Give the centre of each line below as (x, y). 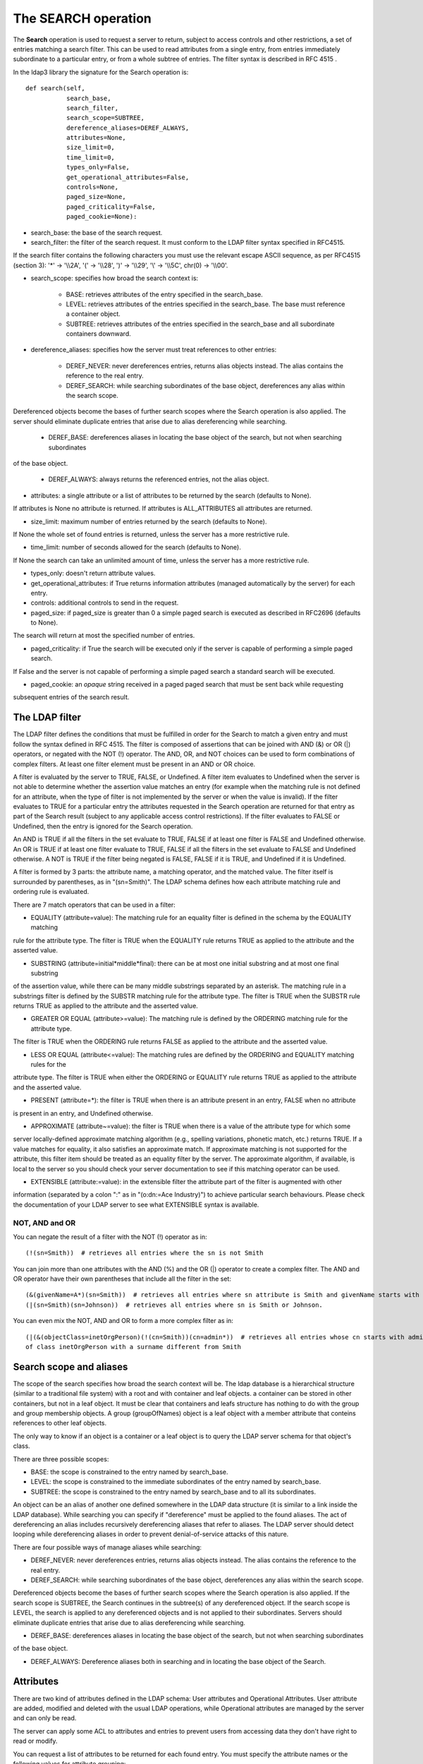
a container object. (93, 314)
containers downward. (98, 334)
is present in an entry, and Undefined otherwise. (83, 1113)
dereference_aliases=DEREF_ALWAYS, (128, 128)
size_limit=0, (91, 147)
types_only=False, (98, 167)
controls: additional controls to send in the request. (105, 603)
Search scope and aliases (70, 1366)
